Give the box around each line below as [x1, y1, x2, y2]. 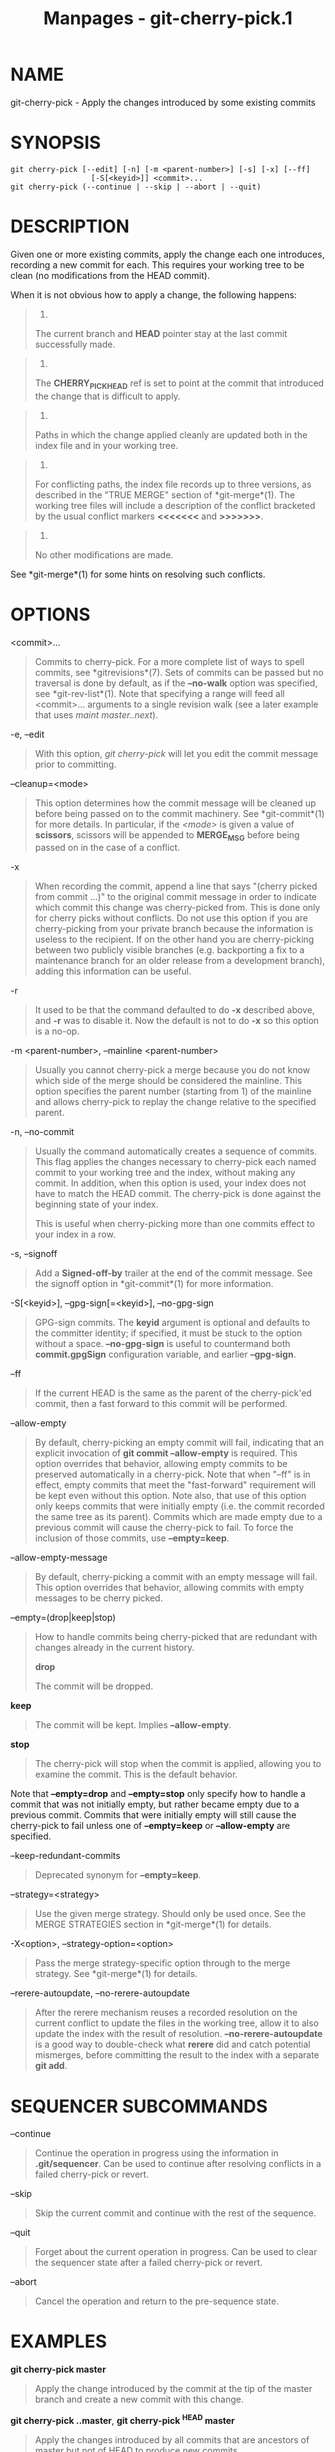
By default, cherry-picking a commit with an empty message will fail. [34, 1571, 318, 1583]
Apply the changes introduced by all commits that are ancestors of [34, 2433, 310, 2446]
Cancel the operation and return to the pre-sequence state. [34, 2295, 280, 2307]
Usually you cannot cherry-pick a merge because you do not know [34, 1064, 311, 1076]
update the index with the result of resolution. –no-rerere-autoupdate [34, 2028, 323, 2040]
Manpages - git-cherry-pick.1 [43, 7, 293, 30]
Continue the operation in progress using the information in [34, 2147, 279, 2159]
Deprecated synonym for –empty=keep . [34, 1869, 202, 1881]
